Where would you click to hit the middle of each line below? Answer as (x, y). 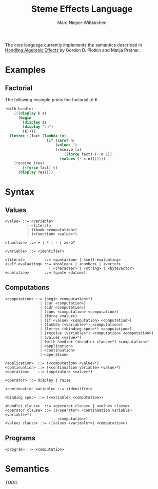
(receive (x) (69, 150)
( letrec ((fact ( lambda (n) (38, 136)
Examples (25, 70)
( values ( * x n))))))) (82, 159)
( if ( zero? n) (61, 140)
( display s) (35, 122)
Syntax (20, 192)
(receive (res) (29, 163)
